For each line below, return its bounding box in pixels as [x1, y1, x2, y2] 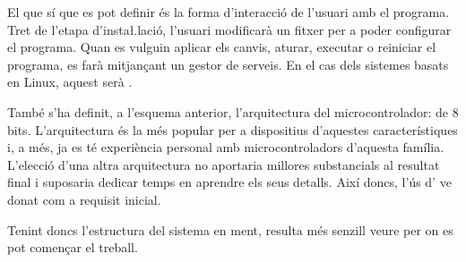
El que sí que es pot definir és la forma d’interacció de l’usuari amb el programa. [7, 3, 450, 21]
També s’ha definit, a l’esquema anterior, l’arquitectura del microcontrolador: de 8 [7, 102, 459, 121]
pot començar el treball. [7, 238, 138, 257]
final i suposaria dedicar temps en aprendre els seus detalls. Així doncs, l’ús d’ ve [7, 173, 452, 191]
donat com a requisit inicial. [7, 190, 161, 208]
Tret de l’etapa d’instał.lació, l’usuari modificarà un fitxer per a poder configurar [7, 20, 452, 38]
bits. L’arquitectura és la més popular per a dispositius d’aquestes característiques [7, 120, 458, 139]
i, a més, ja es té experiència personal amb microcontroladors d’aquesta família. [7, 138, 444, 156]
